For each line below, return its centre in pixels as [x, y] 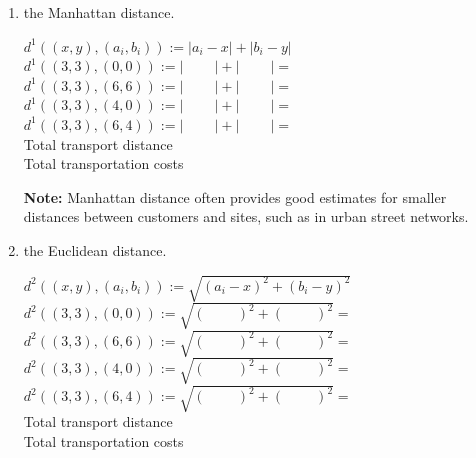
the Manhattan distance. [99, 12]
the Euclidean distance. [95, 249]
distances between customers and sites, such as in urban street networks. [246, 216]
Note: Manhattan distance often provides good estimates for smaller [235, 196]
